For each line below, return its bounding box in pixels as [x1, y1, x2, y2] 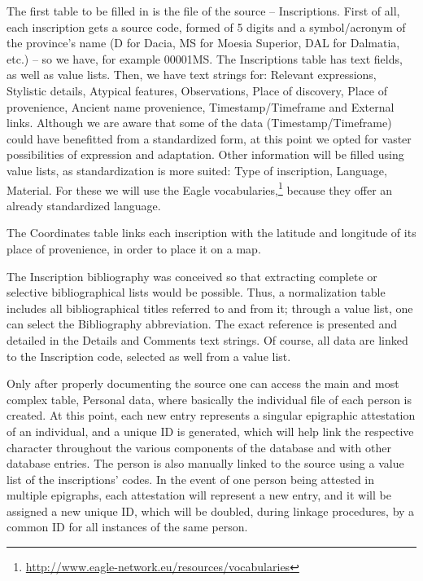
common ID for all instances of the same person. [7, 518, 248, 535]
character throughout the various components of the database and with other [7, 438, 391, 456]
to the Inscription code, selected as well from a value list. [7, 347, 291, 364]
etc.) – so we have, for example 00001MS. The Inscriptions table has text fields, [7, 50, 403, 67]
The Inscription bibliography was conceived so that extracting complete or [7, 267, 377, 284]
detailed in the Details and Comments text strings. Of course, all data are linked [7, 331, 408, 348]
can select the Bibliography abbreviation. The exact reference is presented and [7, 315, 398, 332]
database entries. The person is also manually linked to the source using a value [7, 455, 404, 472]
